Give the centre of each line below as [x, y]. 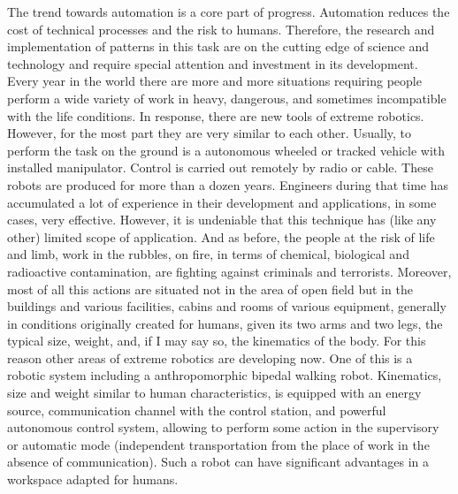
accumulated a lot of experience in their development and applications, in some [222, 202]
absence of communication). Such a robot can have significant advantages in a [218, 462]
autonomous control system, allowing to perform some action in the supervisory [223, 427]
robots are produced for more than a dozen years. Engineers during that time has [228, 184]
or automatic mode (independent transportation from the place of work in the [218, 444]
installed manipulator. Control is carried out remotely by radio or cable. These [220, 167]
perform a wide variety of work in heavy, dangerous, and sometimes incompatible [227, 98]
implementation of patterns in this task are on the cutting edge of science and [218, 46]
